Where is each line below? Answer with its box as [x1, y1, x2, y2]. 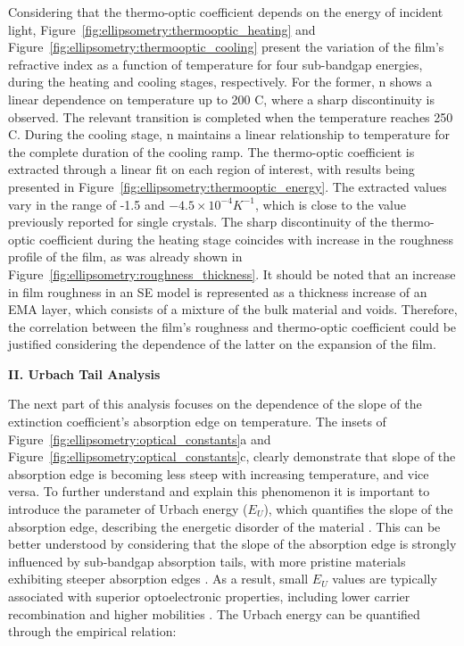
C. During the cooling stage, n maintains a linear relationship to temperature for [8, 125, 450, 144]
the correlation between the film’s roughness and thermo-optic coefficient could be [8, 317, 457, 335]
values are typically [332, 569, 437, 588]
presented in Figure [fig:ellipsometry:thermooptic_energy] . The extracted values [8, 177, 447, 195]
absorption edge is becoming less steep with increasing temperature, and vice [8, 464, 429, 483]
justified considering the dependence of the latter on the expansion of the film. [8, 335, 436, 353]
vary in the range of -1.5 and [8, 195, 165, 213]
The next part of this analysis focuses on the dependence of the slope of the [8, 394, 422, 413]
